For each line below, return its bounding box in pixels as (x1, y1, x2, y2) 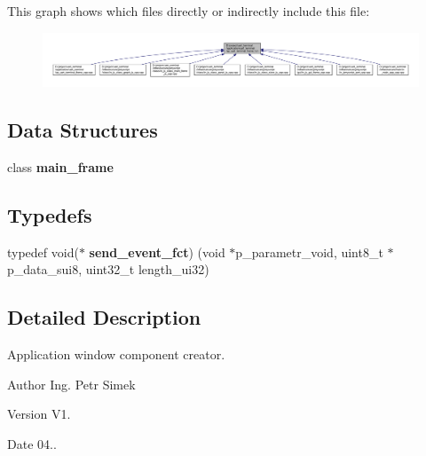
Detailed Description (7, 303, 201, 331)
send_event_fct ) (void (89, 242, 225, 261)
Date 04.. (7, 435, 57, 453)
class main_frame (7, 158, 114, 177)
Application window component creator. (7, 345, 225, 364)
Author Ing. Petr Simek (7, 374, 136, 393)
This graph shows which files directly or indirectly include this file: (7, 2, 370, 20)
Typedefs (7, 201, 92, 229)
